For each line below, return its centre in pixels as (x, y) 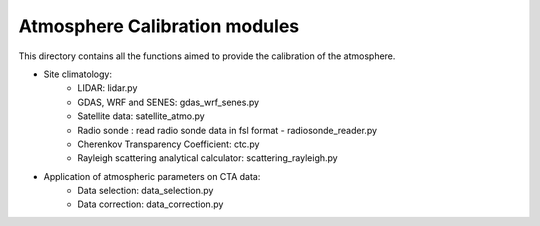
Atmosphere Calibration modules (159, 26)
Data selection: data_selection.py (145, 191)
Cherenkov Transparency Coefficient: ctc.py (168, 144)
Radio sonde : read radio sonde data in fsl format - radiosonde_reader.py (227, 130)
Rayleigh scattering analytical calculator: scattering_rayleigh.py (208, 158)
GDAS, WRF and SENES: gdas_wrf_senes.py (168, 102)
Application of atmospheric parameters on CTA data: (152, 176)
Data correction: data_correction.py (150, 204)
